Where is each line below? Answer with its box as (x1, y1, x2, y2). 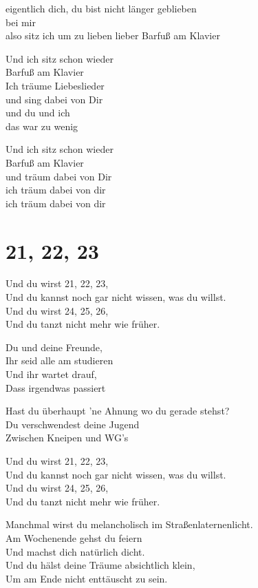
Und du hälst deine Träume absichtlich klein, (6, 558, 195, 572)
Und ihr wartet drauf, (6, 367, 97, 381)
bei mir (6, 14, 36, 29)
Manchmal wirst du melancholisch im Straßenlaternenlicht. (6, 517, 253, 532)
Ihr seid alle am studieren (6, 353, 114, 368)
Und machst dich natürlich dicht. (6, 544, 145, 558)
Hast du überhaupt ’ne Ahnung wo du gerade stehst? (6, 403, 230, 418)
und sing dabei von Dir (6, 92, 103, 106)
